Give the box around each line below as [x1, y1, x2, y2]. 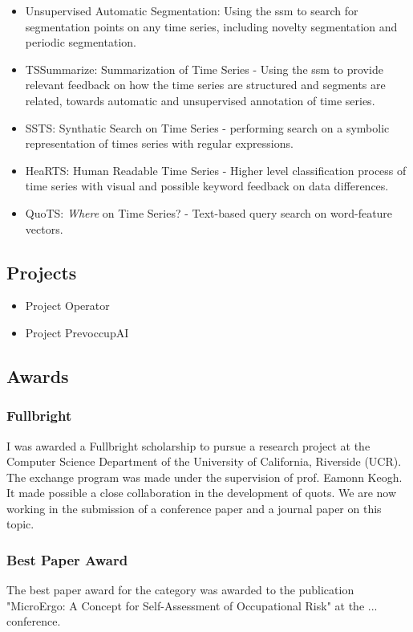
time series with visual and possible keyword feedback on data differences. [25, 177, 389, 194]
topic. [6, 516, 34, 532]
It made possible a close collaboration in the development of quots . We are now [6, 484, 397, 501]
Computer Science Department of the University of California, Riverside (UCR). [6, 453, 402, 470]
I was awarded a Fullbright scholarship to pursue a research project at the [6, 437, 370, 454]
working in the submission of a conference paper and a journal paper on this [6, 499, 382, 516]
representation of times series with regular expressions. [25, 135, 294, 152]
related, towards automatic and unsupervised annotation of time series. [25, 92, 375, 108]
